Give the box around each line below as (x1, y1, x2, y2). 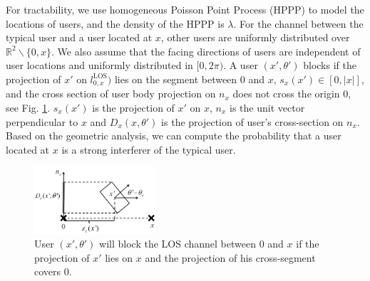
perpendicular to (6, 114, 78, 129)
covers (34, 264, 61, 279)
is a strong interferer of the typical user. (61, 142, 236, 157)
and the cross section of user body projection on (6, 86, 216, 101)
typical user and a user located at (6, 30, 153, 45)
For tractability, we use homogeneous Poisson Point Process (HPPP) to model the (6, 2, 364, 16)
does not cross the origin (232, 86, 340, 101)
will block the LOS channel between (99, 236, 256, 251)
